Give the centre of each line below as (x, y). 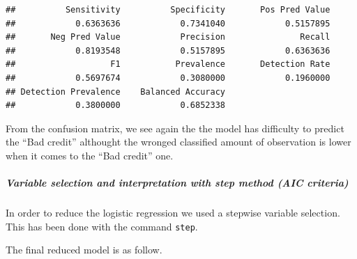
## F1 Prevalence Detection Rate (168, 64)
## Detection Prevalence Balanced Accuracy (115, 92)
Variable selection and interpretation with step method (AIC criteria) (177, 183)
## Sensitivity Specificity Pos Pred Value (168, 10)
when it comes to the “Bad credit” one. (90, 155)
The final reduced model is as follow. (84, 250)
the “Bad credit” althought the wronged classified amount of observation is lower (178, 142)
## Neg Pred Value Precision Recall (168, 37)
